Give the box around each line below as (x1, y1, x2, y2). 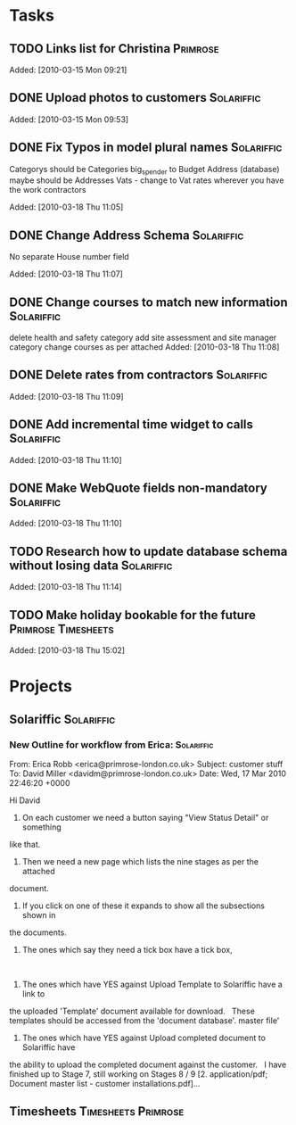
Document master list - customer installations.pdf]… (9, 1078, 201, 1088)
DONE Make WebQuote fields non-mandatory (9, 481, 267, 496)
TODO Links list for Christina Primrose (9, 41, 219, 56)
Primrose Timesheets (9, 621, 114, 636)
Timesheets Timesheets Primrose (9, 1104, 185, 1120)
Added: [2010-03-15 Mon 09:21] (9, 64, 127, 75)
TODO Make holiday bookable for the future (9, 608, 256, 623)
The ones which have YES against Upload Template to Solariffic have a (21, 979, 283, 989)
